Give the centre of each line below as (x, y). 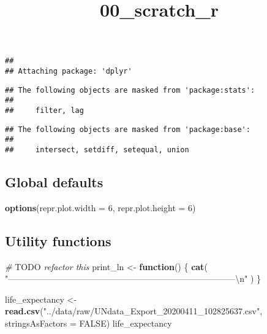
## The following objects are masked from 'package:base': (128, 129)
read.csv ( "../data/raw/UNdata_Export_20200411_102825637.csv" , (134, 311)
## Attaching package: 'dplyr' (69, 72)
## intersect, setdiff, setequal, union (97, 150)
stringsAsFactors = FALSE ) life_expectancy (88, 323)
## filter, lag (44, 111)
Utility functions (58, 240)
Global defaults (54, 182)
